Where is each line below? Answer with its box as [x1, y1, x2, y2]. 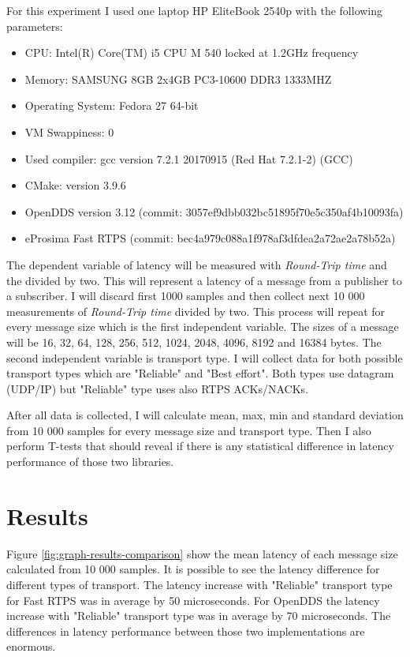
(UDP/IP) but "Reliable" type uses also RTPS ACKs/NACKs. [6, 380, 309, 396]
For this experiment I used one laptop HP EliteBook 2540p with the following [6, 2, 383, 18]
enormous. [6, 638, 56, 655]
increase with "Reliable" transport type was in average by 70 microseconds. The [6, 607, 391, 624]
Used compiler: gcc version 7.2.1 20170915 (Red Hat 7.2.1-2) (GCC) [24, 150, 353, 167]
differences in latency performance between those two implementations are [6, 622, 365, 639]
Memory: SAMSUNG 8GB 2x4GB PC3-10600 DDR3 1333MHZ [24, 70, 332, 87]
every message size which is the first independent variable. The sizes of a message [6, 318, 399, 335]
